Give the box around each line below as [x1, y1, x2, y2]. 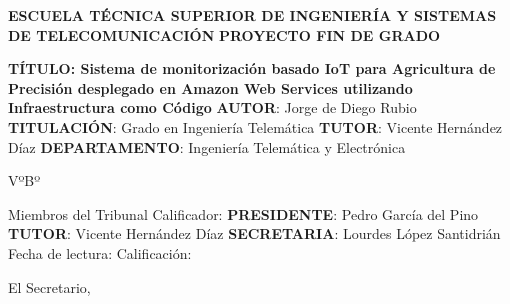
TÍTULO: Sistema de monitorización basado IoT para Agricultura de [8, 58, 496, 79]
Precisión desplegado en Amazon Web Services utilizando [8, 77, 413, 98]
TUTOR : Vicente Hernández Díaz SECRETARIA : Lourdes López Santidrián [8, 223, 501, 244]
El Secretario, [8, 276, 91, 297]
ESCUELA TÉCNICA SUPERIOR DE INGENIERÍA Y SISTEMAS [8, 5, 497, 25]
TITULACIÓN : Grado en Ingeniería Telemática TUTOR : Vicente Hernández [8, 116, 503, 137]
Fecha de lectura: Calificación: [8, 242, 192, 263]
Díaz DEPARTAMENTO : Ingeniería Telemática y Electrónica [8, 136, 406, 157]
